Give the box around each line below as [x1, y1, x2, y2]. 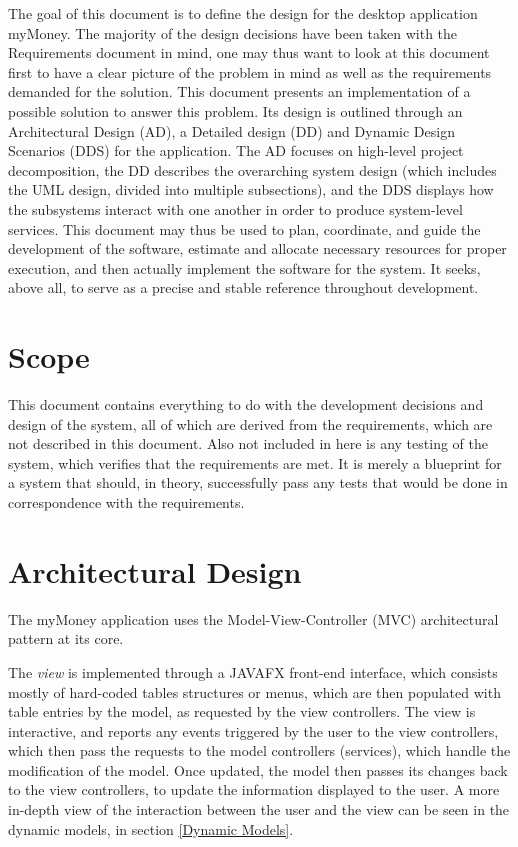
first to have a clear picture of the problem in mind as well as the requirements [8, 61, 492, 82]
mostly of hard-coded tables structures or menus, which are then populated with [8, 681, 501, 702]
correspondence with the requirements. [8, 492, 245, 512]
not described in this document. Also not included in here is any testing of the [8, 433, 488, 454]
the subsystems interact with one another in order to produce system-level [8, 198, 463, 219]
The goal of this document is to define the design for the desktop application [8, 3, 478, 23]
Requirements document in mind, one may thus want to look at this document [8, 42, 490, 63]
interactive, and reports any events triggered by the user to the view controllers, [8, 720, 499, 741]
